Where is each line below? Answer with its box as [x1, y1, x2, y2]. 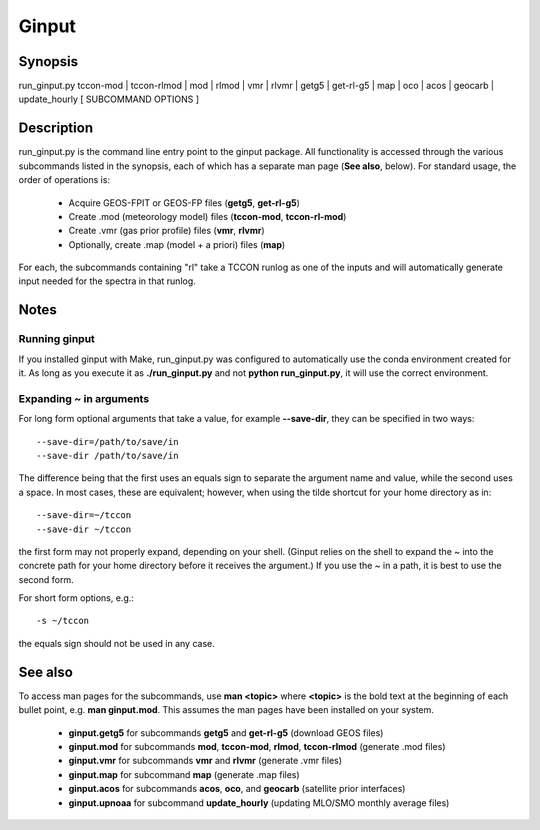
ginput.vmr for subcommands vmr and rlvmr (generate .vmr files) [68, 755, 343, 767]
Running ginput [18, 332, 95, 346]
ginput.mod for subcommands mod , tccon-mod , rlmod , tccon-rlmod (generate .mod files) [68, 740, 446, 752]
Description [18, 120, 94, 137]
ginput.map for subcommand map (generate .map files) [68, 768, 300, 780]
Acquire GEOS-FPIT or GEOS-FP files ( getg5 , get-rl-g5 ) [68, 196, 300, 209]
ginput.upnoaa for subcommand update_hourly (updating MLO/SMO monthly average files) [68, 796, 450, 809]
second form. [18, 573, 74, 585]
